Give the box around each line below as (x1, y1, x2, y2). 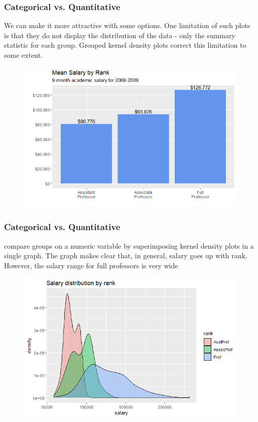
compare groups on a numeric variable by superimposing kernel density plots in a (4, 240, 254, 251)
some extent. (4, 50, 43, 60)
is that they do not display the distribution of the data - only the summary (4, 30, 235, 40)
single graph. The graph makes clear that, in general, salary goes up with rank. (4, 250, 247, 261)
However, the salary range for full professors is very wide (4, 260, 178, 270)
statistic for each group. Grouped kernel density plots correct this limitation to (4, 40, 246, 50)
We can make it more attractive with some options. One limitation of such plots (4, 20, 250, 31)
